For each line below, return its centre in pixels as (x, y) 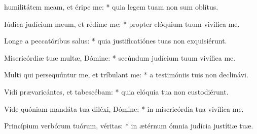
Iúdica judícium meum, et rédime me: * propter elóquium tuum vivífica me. (122, 24)
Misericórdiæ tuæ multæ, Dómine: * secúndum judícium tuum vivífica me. (120, 57)
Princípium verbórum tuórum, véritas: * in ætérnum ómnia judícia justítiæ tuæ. (129, 126)
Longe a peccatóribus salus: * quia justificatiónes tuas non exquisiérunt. (116, 41)
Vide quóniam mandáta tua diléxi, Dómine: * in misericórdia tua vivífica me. (124, 108)
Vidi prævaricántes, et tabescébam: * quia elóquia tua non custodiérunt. (116, 91)
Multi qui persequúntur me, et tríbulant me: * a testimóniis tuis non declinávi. (126, 75)
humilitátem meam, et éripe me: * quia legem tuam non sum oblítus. (111, 7)
